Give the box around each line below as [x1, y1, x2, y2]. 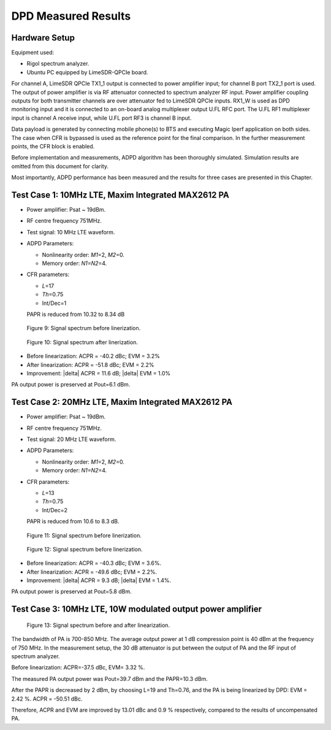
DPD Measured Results [11, 9, 131, 23]
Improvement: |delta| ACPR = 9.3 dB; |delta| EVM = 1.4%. [26, 577, 172, 584]
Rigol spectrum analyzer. [26, 60, 89, 67]
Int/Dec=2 [42, 506, 67, 513]
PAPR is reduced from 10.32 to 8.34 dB [26, 310, 125, 318]
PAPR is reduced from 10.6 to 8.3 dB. [26, 518, 120, 525]
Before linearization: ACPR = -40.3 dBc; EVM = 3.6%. [26, 559, 162, 567]
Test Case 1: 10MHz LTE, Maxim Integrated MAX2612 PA [11, 190, 229, 200]
